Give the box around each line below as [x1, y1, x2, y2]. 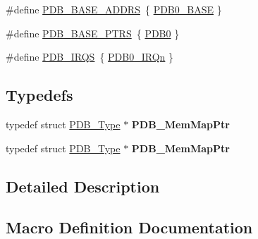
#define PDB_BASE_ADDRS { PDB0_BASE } [6, 2, 222, 16]
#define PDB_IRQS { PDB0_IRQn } [6, 49, 174, 64]
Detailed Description [6, 175, 160, 197]
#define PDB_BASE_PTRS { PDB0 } [6, 25, 180, 40]
